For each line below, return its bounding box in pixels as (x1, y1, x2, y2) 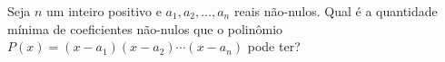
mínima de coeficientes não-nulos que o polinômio (7, 19, 283, 38)
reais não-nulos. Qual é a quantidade (233, 2, 438, 20)
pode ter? (247, 37, 301, 56)
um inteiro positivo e (46, 2, 162, 20)
